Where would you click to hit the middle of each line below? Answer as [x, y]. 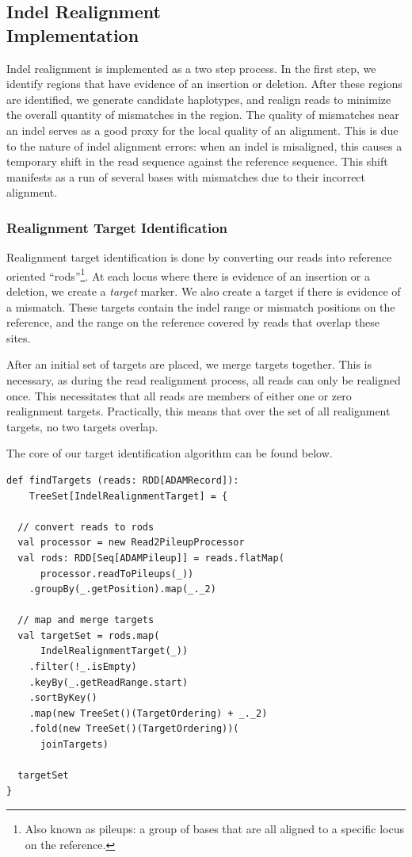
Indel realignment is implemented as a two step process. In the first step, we [191, 68]
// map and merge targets [86, 620]
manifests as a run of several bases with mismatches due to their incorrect [186, 176]
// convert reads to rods [86, 527]
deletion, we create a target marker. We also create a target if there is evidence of [204, 291]
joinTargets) [74, 745]
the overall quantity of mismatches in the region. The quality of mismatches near [203, 115]
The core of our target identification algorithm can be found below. [170, 453]
